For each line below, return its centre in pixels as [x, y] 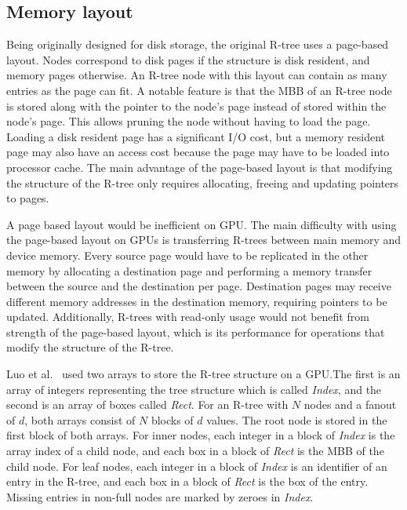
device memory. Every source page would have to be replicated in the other [187, 255]
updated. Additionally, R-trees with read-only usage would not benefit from [188, 317]
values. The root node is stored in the [297, 419]
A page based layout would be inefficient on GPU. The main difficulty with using [202, 224]
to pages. [28, 198]
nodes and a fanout [350, 404]
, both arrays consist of [80, 419]
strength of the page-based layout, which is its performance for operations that [196, 331]
